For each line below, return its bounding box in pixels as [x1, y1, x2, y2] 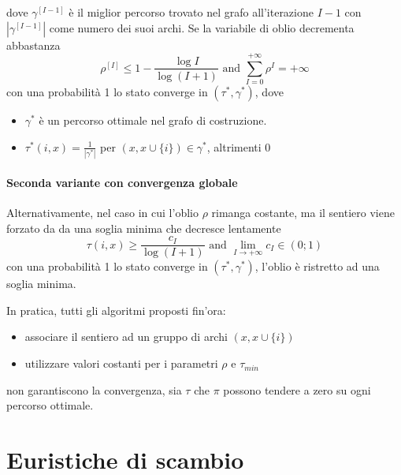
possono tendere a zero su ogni [223, 381, 371, 398]
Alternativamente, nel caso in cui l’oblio [6, 204, 199, 221]
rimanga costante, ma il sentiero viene [211, 204, 395, 221]
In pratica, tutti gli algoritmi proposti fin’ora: [6, 301, 226, 318]
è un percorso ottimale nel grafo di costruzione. [39, 112, 267, 129]
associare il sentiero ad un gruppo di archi [24, 328, 228, 345]
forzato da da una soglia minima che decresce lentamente [6, 219, 281, 236]
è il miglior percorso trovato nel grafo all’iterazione [69, 4, 314, 20]
